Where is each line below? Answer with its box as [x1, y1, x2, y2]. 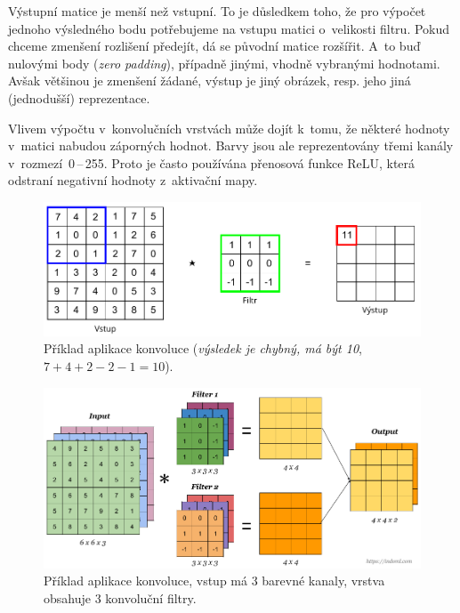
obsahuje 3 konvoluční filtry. [44, 588, 197, 607]
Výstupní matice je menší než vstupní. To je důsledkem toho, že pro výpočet [8, 2, 426, 20]
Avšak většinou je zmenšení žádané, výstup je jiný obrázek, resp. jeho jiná [8, 71, 411, 90]
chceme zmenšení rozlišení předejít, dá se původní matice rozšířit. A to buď [8, 36, 421, 55]
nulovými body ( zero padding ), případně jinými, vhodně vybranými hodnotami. [8, 53, 440, 72]
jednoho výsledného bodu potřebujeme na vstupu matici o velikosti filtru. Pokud [8, 19, 450, 37]
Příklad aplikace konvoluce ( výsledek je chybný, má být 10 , [44, 339, 362, 358]
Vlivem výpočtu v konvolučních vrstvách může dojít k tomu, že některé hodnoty [8, 118, 450, 137]
